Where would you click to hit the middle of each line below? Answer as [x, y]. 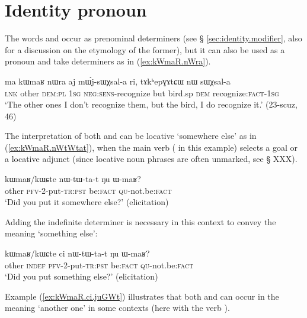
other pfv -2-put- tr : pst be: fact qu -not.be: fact [88, 190]
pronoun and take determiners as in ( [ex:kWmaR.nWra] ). [108, 61]
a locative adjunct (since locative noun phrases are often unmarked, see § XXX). [151, 159]
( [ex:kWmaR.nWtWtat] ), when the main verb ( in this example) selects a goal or [151, 147]
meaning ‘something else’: [51, 233]
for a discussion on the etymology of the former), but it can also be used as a [145, 49]
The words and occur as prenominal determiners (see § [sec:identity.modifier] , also [153, 38]
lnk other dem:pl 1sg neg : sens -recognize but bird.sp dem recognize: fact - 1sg [142, 93]
